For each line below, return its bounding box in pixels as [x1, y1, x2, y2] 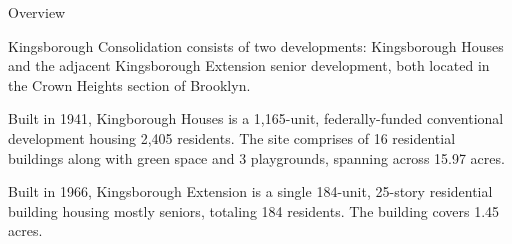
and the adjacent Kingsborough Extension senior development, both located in [8, 55, 490, 76]
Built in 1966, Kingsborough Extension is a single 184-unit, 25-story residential [8, 181, 493, 202]
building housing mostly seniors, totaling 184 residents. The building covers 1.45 [8, 200, 500, 221]
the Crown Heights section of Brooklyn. [8, 74, 251, 95]
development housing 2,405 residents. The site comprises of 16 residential [8, 127, 456, 148]
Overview [8, 2, 66, 22]
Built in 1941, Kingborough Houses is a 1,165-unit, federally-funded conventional [8, 108, 504, 129]
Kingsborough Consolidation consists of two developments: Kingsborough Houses [8, 35, 504, 56]
